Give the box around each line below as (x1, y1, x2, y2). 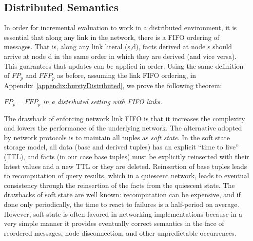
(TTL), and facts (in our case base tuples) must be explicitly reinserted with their (4, 151, 249, 162)
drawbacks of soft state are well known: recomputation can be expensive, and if (4, 189, 241, 200)
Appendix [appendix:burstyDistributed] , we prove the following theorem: (4, 80, 222, 90)
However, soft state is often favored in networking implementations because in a (4, 208, 242, 219)
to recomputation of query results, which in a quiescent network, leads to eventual (4, 170, 249, 181)
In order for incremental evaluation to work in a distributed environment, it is (4, 22, 237, 33)
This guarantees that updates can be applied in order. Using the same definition (4, 60, 244, 71)
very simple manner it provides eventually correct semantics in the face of (4, 218, 224, 228)
